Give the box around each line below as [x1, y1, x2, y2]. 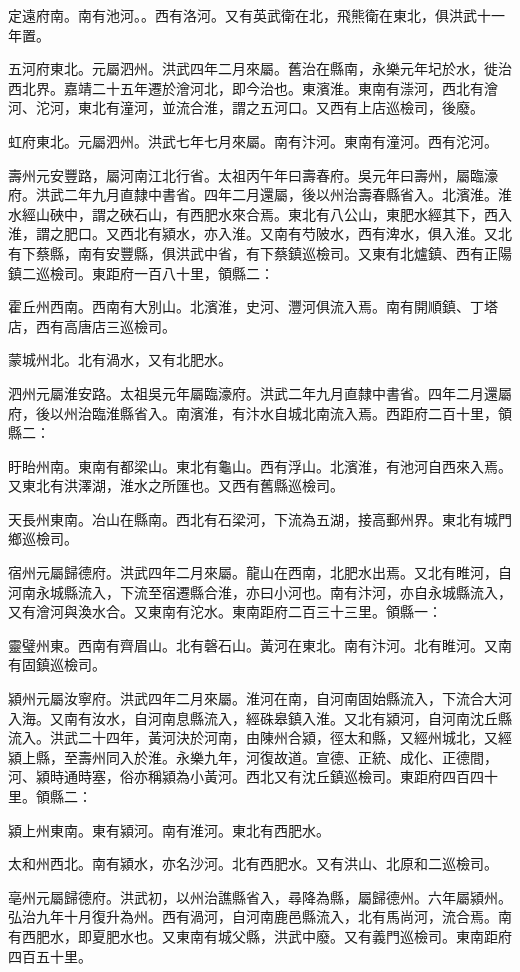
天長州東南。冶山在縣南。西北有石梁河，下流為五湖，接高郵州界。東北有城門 [8, 508, 512, 529]
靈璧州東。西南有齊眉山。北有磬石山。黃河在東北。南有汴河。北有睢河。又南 [8, 634, 512, 655]
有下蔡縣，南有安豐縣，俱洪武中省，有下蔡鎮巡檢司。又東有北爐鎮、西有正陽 [8, 242, 512, 263]
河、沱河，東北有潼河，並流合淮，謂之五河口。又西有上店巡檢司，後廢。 [8, 97, 484, 118]
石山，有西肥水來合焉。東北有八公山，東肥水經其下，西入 [133, 203, 512, 224]
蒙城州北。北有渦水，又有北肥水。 [8, 349, 232, 370]
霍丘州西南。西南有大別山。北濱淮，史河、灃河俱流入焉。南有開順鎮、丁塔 [8, 296, 498, 317]
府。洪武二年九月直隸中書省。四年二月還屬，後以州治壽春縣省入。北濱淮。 [8, 184, 498, 205]
